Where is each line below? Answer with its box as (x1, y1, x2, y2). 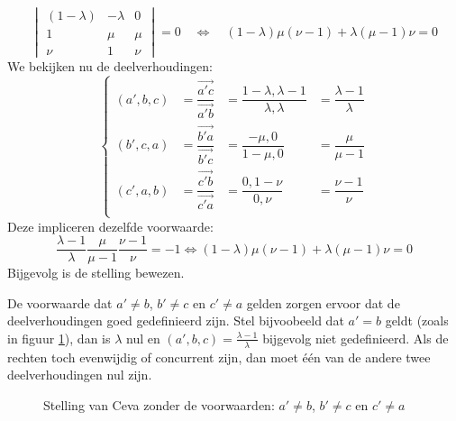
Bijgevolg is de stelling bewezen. (7, 263, 185, 282)
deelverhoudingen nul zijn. (7, 365, 152, 384)
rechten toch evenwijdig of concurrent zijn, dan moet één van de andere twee (7, 347, 431, 366)
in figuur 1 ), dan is (7, 328, 111, 347)
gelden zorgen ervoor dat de (246, 293, 400, 312)
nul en (125, 328, 160, 347)
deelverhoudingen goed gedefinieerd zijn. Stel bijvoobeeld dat (7, 311, 344, 330)
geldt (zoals (385, 311, 449, 330)
